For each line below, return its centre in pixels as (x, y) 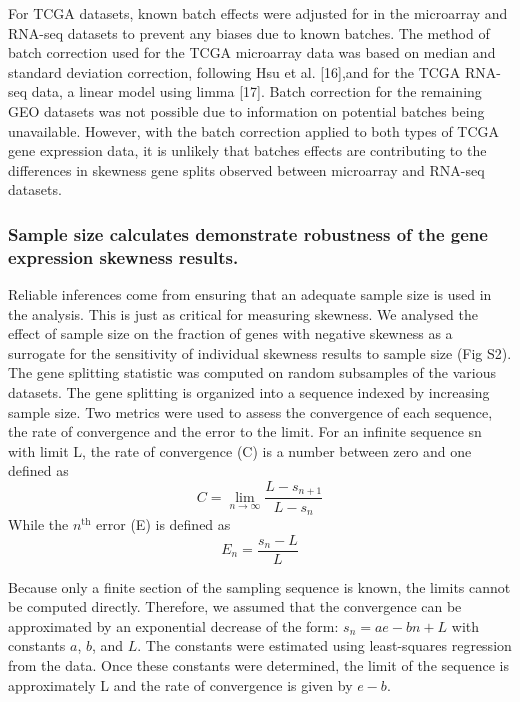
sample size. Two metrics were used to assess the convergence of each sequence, (250, 411)
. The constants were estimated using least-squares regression (324, 645)
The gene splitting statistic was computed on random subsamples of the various (252, 372)
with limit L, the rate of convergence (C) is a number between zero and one (240, 450)
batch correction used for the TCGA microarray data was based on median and (252, 52)
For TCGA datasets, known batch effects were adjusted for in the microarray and (258, 13)
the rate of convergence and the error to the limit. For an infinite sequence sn (245, 431)
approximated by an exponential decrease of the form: (173, 625)
